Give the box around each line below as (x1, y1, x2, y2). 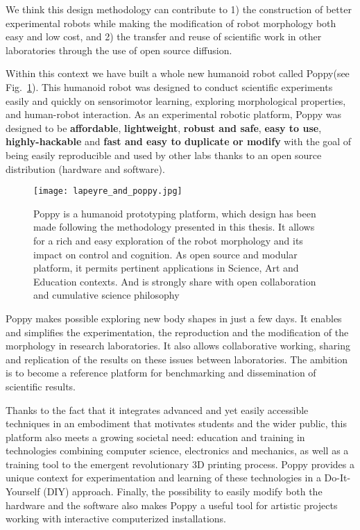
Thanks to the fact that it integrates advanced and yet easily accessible (6, 402, 309, 417)
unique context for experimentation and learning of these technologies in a (6, 470, 321, 485)
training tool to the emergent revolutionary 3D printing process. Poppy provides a (6, 456, 354, 471)
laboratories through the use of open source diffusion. (6, 42, 232, 57)
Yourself (6, 484, 40, 499)
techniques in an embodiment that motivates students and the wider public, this (6, 416, 347, 431)
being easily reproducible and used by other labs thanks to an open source (6, 147, 322, 162)
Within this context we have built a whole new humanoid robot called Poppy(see (6, 66, 350, 81)
